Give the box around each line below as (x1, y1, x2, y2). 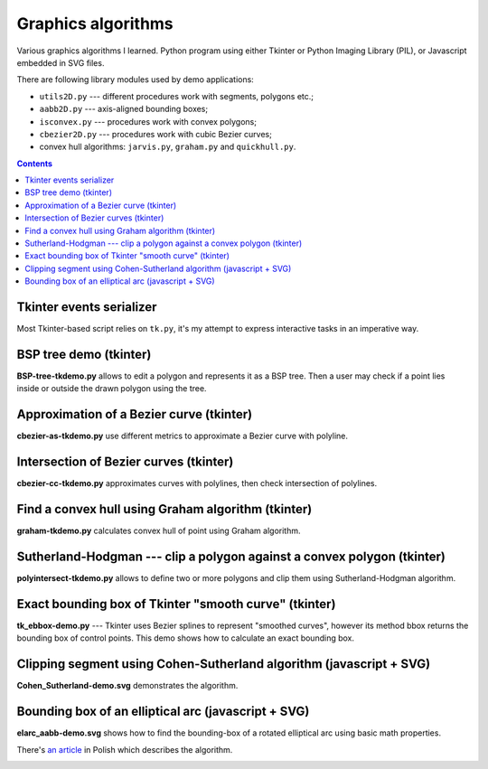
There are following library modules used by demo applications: (16, 74, 255, 85)
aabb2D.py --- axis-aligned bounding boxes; (39, 104, 208, 115)
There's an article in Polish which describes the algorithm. (16, 744, 233, 755)
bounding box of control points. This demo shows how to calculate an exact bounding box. (16, 633, 355, 643)
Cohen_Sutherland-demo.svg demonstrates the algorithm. (16, 680, 239, 691)
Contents (16, 158, 53, 169)
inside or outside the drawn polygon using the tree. (16, 383, 207, 394)
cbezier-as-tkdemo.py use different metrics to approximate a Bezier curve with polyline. (16, 430, 348, 442)
